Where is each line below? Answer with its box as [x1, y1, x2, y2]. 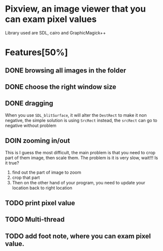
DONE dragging [5, 99, 54, 108]
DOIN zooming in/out [5, 137, 70, 145]
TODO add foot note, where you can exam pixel [5, 232, 151, 240]
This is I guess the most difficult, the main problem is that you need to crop [5, 149, 156, 155]
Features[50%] [5, 47, 68, 58]
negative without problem [5, 123, 57, 128]
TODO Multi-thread [5, 215, 65, 224]
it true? [5, 160, 20, 166]
